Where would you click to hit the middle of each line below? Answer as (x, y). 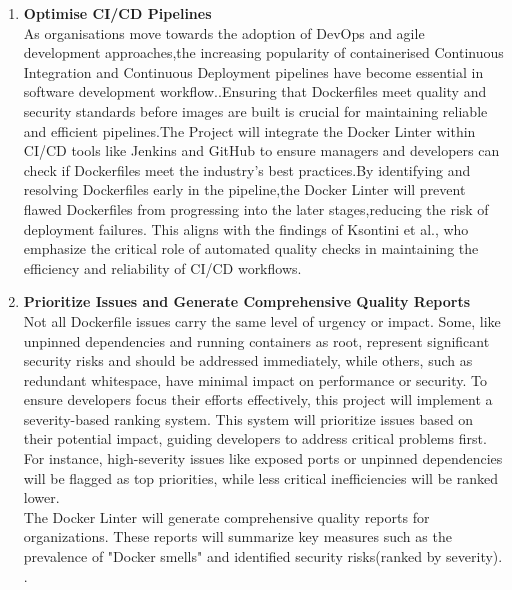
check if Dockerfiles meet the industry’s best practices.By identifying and (247, 169)
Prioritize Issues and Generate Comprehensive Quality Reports (246, 301)
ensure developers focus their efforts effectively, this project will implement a (258, 399)
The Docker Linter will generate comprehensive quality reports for (226, 516)
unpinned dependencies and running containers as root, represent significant (256, 340)
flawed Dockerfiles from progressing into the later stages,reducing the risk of (256, 208)
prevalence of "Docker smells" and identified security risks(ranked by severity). (263, 556)
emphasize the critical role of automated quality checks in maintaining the (251, 248)
